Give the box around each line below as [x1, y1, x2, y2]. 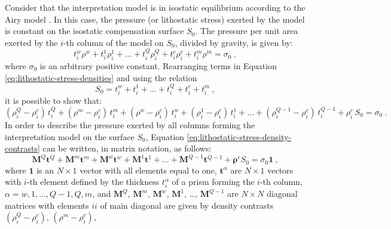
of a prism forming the [172, 175, 255, 188]
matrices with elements [5, 199, 89, 211]
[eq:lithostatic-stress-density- [187, 130, 292, 143]
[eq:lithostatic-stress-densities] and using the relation [5, 71, 197, 83]
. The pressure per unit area [195, 24, 298, 37]
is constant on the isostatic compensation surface [5, 24, 184, 37]
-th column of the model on [63, 36, 164, 48]
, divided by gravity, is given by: [175, 36, 293, 48]
